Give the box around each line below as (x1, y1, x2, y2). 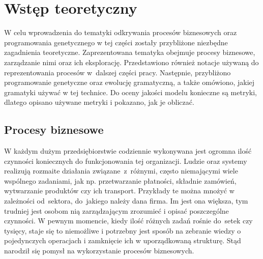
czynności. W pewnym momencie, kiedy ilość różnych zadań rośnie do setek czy (4, 215, 253, 226)
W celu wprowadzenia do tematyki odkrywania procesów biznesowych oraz (4, 27, 237, 38)
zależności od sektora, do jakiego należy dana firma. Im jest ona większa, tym (4, 195, 248, 206)
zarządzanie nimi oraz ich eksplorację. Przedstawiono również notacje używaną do (4, 56, 259, 67)
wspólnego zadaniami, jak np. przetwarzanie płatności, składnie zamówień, (4, 175, 237, 186)
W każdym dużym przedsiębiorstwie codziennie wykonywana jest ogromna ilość (4, 146, 252, 156)
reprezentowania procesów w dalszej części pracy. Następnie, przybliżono (4, 67, 231, 77)
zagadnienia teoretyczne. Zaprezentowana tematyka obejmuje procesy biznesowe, (4, 47, 255, 57)
